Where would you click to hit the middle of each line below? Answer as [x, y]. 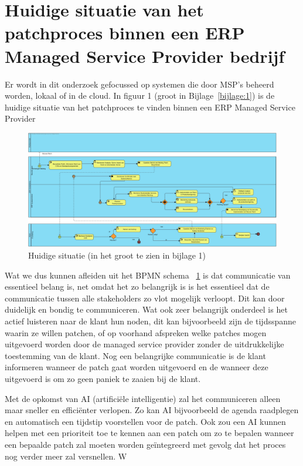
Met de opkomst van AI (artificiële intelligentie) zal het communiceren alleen [143, 398]
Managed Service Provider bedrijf [145, 56]
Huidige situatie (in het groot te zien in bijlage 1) [117, 255]
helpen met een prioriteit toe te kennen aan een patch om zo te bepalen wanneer [149, 433]
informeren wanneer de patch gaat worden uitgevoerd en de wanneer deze [137, 367]
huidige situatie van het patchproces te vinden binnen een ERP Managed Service [150, 107]
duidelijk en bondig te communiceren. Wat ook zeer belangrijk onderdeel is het [146, 309]
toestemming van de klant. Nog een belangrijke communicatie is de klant [135, 355]
